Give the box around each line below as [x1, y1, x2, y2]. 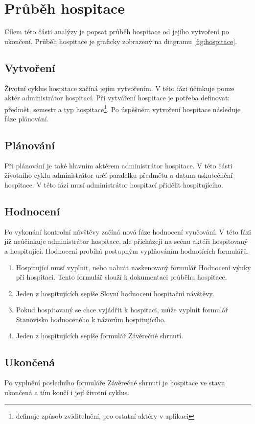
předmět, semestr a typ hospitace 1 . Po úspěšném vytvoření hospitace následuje [4, 102, 241, 114]
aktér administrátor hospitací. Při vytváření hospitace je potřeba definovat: [4, 93, 230, 103]
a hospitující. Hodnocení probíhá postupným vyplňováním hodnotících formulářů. [4, 245, 249, 256]
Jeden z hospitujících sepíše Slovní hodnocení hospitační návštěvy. [16, 288, 214, 298]
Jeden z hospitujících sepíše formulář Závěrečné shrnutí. [16, 330, 184, 341]
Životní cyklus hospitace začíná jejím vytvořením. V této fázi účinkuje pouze [4, 83, 234, 93]
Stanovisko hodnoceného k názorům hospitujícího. [16, 314, 166, 324]
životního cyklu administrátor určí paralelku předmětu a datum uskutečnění [4, 170, 233, 180]
